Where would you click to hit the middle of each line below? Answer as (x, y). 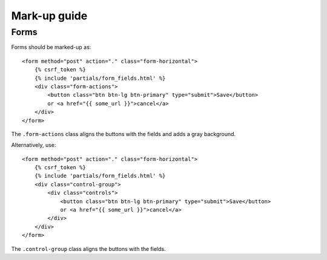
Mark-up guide (49, 16)
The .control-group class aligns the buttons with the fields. (88, 249)
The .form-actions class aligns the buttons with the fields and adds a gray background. (124, 134)
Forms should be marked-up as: (51, 47)
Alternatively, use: (34, 145)
